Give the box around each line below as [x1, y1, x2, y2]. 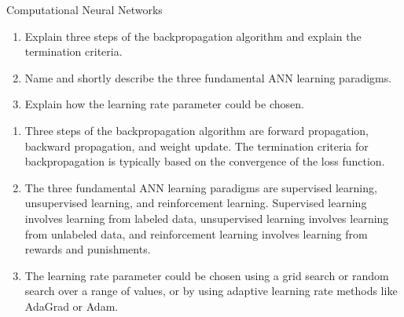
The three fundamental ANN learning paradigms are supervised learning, [24, 179, 377, 195]
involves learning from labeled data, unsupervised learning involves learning [24, 210, 389, 226]
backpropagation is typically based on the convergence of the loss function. [24, 153, 385, 169]
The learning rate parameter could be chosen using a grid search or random [24, 267, 389, 283]
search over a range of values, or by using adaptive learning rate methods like [24, 282, 398, 299]
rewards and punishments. [24, 241, 151, 257]
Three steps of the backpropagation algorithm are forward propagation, [24, 122, 369, 138]
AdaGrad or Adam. [24, 297, 119, 314]
